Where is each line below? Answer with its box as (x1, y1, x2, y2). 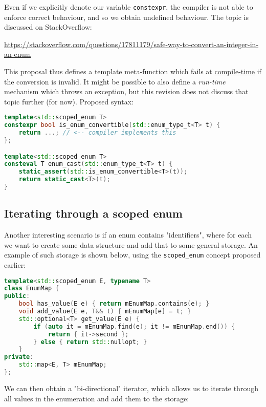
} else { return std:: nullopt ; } (33, 338, 147, 346)
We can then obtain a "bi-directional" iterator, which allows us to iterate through (4, 382, 258, 393)
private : (4, 353, 34, 361)
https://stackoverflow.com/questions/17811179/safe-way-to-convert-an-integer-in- (4, 38, 259, 49)
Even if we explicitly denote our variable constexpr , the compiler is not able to (4, 2, 253, 12)
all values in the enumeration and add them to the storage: (4, 393, 189, 403)
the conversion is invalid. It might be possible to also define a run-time (4, 76, 226, 87)
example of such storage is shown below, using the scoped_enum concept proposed (4, 249, 261, 260)
